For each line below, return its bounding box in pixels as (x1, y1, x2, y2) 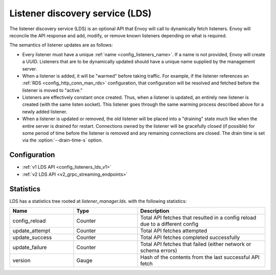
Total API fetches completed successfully (140, 234, 240, 241)
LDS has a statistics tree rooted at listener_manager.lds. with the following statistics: (9, 198, 187, 204)
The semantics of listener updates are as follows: (9, 42, 113, 48)
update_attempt (12, 227, 51, 234)
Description (140, 208, 170, 214)
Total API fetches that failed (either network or (140, 241, 251, 247)
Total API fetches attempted (140, 227, 208, 234)
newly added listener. (22, 108, 67, 114)
